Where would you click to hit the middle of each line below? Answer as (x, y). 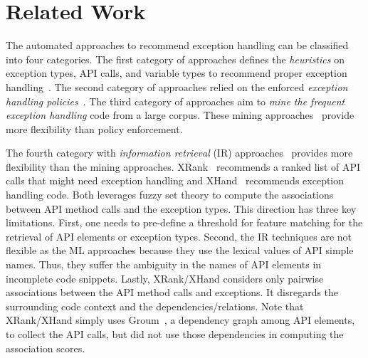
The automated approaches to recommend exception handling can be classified (177, 45)
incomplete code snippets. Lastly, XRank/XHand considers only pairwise (165, 278)
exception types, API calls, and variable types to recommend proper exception (177, 73)
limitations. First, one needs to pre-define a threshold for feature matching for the (184, 222)
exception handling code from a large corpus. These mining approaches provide (180, 115)
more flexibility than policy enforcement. (94, 128)
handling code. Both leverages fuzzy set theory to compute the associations (170, 195)
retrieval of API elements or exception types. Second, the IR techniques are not (179, 236)
